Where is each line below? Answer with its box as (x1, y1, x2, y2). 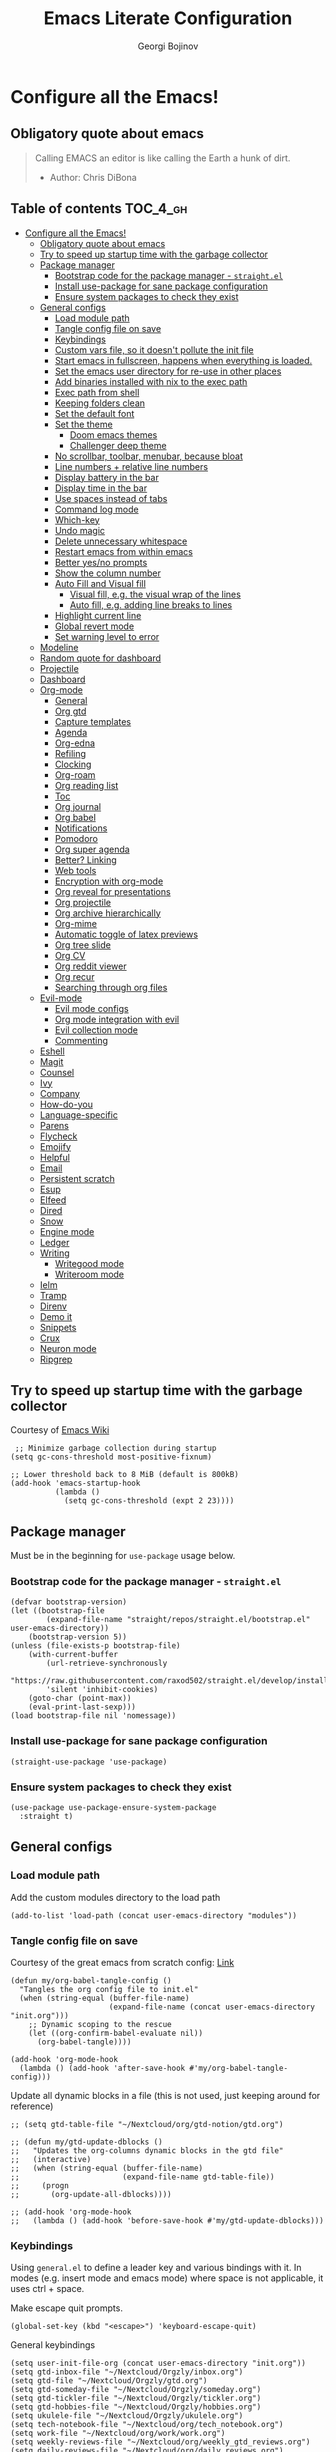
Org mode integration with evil (54, 1013, 180, 1025)
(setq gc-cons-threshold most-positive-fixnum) (10, 1452, 213, 1462)
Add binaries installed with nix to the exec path (54, 375, 248, 387)
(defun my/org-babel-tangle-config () (10, 1976, 172, 1986)
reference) (10, 2100, 54, 2112)
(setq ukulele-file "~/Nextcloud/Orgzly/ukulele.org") (10, 2411, 244, 2421)
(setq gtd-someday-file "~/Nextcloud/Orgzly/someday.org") (10, 2385, 262, 2395)
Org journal (54, 800, 102, 812)
